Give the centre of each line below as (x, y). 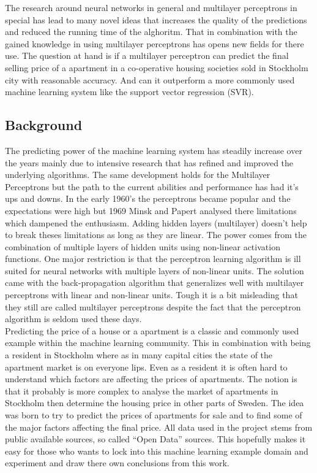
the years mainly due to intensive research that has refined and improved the (149, 162)
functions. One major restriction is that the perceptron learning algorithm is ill (153, 259)
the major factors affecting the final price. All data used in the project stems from (159, 427)
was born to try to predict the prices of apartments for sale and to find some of (154, 415)
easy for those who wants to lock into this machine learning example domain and (157, 451)
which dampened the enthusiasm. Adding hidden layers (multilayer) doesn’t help (156, 222)
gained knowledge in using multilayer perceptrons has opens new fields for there (155, 43)
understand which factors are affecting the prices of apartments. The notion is (151, 379)
